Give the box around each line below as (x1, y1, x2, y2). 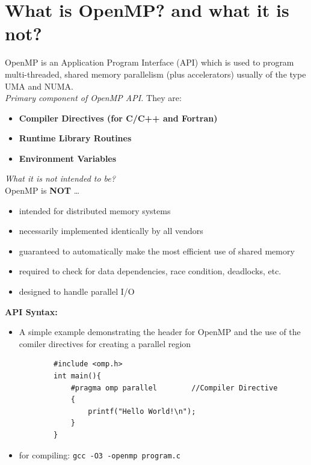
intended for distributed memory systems (19, 204, 171, 217)
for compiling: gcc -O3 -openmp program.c (19, 448, 180, 461)
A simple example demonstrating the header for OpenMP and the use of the (19, 325, 301, 338)
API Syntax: (5, 305, 58, 318)
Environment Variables (19, 152, 117, 164)
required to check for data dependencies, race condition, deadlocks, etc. (19, 265, 282, 277)
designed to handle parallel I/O (19, 285, 135, 298)
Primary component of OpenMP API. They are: (5, 91, 182, 104)
